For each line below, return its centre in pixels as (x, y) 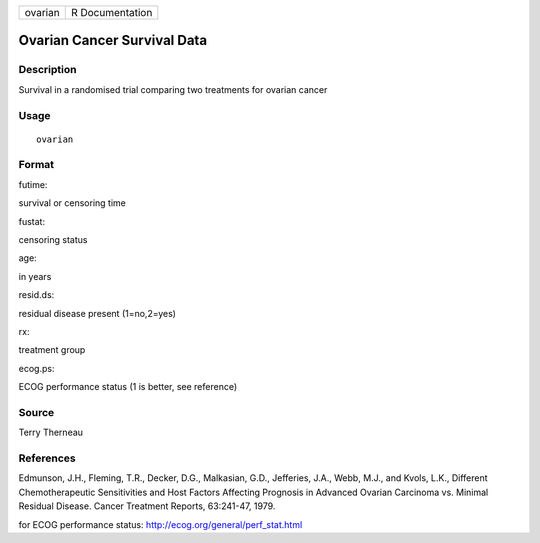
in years (35, 276)
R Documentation (111, 12)
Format (36, 165)
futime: (33, 184)
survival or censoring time (72, 203)
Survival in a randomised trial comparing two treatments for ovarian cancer (173, 89)
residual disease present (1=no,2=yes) (97, 313)
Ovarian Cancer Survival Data (113, 40)
